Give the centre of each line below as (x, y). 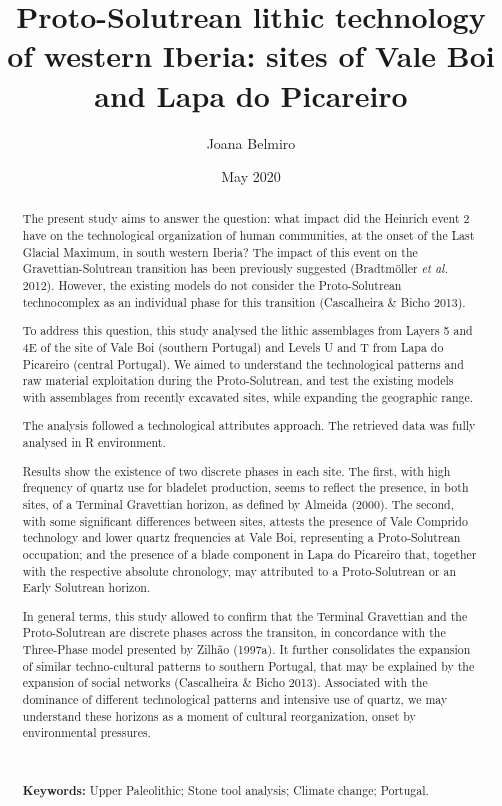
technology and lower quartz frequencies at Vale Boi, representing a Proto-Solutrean (241, 537)
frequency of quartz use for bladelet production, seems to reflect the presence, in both (245, 487)
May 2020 (251, 176)
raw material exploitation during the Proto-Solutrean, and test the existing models (238, 380)
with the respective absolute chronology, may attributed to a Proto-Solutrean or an (239, 570)
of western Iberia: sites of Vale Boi (251, 55)
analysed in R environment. (94, 442)
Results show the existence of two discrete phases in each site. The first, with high (236, 470)
